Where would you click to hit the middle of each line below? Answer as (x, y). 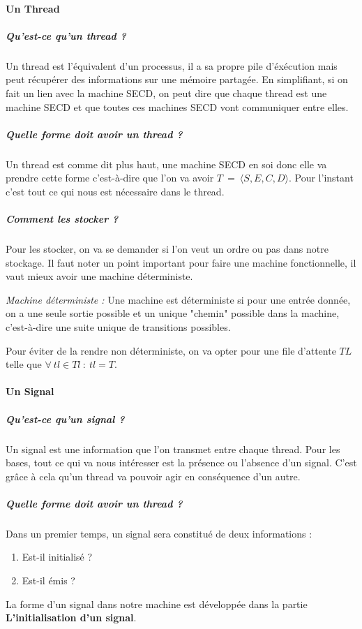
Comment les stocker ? (62, 219)
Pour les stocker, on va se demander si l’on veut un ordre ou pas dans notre (167, 249)
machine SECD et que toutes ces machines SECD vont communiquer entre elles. (177, 106)
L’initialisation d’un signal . (71, 617)
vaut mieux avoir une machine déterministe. (99, 276)
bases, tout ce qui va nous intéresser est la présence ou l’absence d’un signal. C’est (181, 462)
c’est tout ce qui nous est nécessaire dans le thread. (115, 191)
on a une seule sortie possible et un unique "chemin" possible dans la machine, (173, 313)
